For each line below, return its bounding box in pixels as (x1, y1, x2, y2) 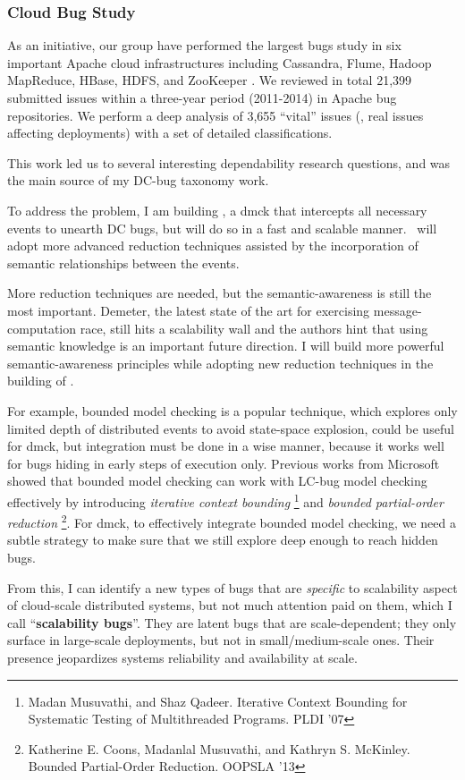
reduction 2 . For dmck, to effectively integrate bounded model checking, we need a (7, 511, 456, 531)
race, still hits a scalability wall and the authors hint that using (80, 318, 428, 337)
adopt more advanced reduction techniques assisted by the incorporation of (7, 236, 418, 255)
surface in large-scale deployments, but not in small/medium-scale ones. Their (7, 631, 435, 649)
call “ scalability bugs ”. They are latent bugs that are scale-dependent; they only (7, 613, 457, 632)
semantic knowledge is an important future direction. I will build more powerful (7, 336, 444, 355)
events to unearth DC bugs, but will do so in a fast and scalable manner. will (7, 218, 437, 237)
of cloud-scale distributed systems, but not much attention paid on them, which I (7, 596, 452, 615)
